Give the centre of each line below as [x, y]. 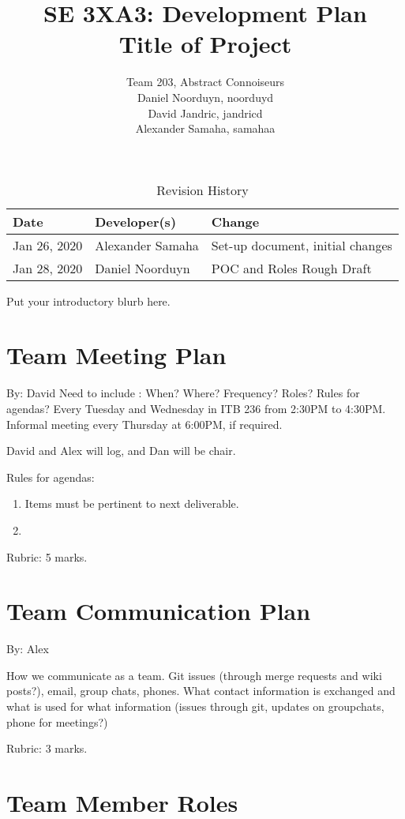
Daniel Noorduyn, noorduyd [205, 97]
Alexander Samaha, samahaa [205, 128]
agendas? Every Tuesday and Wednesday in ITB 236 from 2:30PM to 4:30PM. [196, 408]
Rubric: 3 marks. [47, 748]
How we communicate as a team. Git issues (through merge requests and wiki [194, 675]
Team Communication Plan [159, 611]
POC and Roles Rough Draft [291, 268]
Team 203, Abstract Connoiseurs [205, 82]
